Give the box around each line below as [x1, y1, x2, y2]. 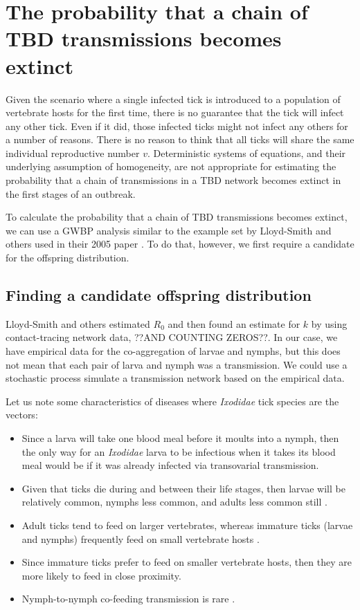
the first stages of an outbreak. [6, 186, 136, 201]
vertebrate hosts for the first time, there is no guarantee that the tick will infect [6, 105, 344, 120]
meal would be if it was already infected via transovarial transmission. [21, 458, 319, 472]
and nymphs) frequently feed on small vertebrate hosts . [21, 531, 260, 546]
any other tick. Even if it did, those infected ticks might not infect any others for [6, 118, 348, 133]
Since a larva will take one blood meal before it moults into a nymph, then [21, 430, 339, 445]
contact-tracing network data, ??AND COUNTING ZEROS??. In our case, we [6, 330, 338, 344]
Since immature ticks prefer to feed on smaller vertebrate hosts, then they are [21, 555, 352, 569]
